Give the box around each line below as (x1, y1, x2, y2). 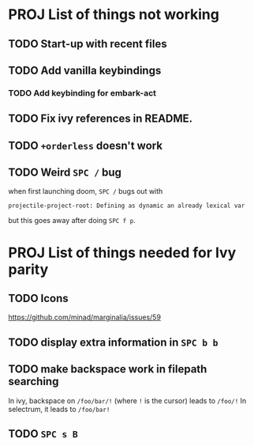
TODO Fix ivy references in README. (8, 112, 193, 126)
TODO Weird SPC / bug (8, 166, 122, 180)
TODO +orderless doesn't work (8, 138, 163, 152)
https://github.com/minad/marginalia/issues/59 (8, 312, 162, 322)
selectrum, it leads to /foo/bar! (8, 404, 110, 414)
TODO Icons (8, 292, 69, 305)
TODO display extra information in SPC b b (8, 335, 219, 349)
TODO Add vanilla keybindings (8, 63, 162, 77)
